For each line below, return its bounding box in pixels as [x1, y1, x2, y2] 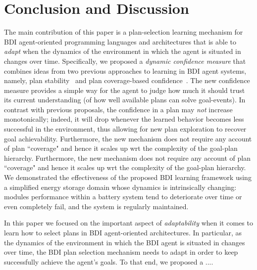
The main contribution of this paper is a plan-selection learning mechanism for [4, 27, 243, 37]
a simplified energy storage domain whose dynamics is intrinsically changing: [4, 181, 237, 192]
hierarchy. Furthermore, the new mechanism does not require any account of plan [4, 152, 251, 163]
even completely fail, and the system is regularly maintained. [4, 201, 189, 211]
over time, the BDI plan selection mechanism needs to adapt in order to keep [4, 247, 238, 257]
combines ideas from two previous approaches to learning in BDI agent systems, [4, 65, 247, 76]
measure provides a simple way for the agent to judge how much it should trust [4, 85, 245, 95]
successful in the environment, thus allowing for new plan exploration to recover [4, 124, 247, 134]
